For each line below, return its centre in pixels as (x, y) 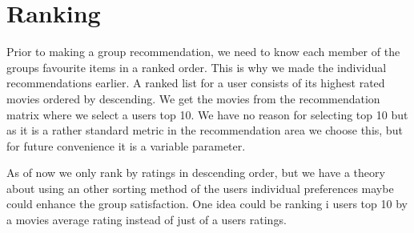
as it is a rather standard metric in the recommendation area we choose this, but (205, 130)
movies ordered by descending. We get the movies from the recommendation (193, 98)
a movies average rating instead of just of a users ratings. (147, 220)
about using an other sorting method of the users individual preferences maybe (200, 188)
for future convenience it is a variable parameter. (126, 145)
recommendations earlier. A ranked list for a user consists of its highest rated (196, 83)
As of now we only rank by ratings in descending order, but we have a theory (196, 173)
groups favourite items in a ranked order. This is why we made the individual (197, 67)
